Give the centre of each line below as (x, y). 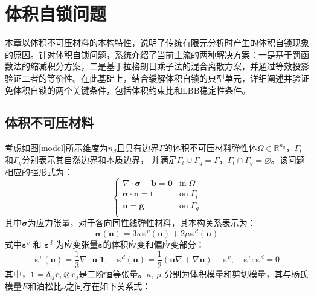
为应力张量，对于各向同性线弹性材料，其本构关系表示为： (142, 223)
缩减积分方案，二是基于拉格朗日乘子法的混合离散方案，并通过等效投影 (169, 66)
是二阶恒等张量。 (113, 273)
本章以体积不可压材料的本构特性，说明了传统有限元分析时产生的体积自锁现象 (157, 43)
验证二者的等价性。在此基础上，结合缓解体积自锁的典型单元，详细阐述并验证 (157, 78)
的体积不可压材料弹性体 (210, 148)
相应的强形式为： (39, 172)
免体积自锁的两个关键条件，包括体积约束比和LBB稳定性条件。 (128, 90)
